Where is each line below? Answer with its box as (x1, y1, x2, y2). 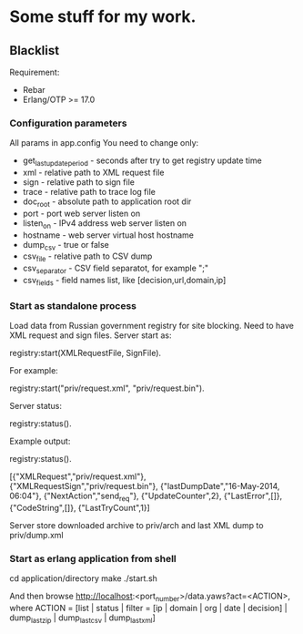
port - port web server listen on (22, 208, 141, 219)
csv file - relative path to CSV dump (22, 251, 153, 264)
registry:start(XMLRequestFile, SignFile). (9, 348, 162, 359)
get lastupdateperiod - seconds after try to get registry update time (22, 155, 262, 169)
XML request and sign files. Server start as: (9, 330, 172, 341)
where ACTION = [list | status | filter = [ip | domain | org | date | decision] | (9, 603, 288, 614)
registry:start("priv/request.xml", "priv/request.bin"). (9, 383, 205, 394)
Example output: (9, 435, 71, 447)
